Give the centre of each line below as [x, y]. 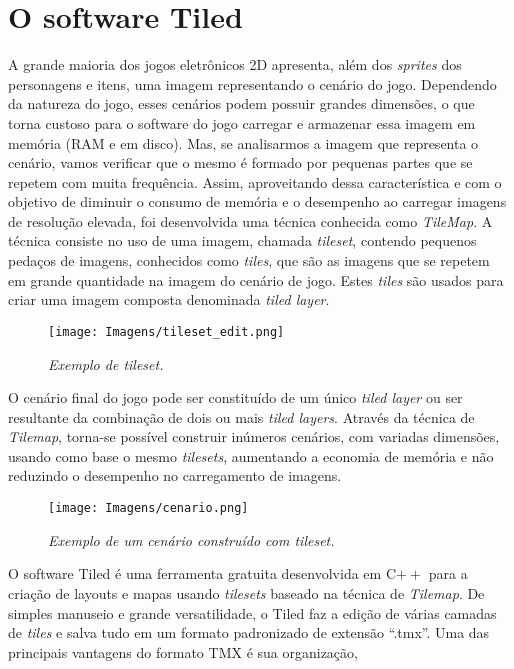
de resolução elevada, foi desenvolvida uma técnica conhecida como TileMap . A [250, 220]
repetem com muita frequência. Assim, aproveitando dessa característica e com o [255, 181]
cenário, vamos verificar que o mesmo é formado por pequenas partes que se [240, 162]
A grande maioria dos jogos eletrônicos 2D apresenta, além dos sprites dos [235, 64]
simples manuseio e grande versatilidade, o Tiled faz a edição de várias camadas [252, 612]
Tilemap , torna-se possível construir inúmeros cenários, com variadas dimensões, [254, 436]
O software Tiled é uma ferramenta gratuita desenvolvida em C [202, 573]
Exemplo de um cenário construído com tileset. [191, 539]
